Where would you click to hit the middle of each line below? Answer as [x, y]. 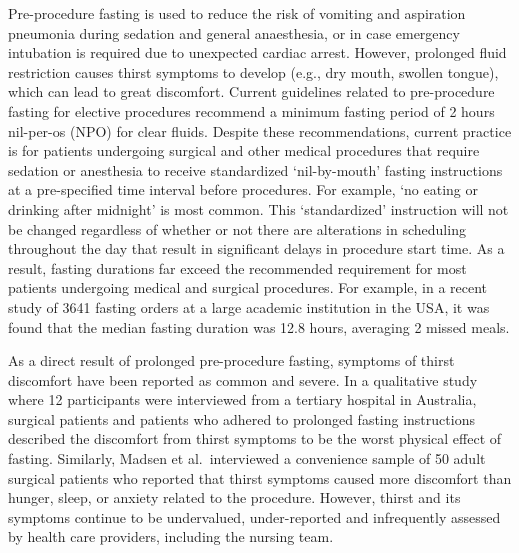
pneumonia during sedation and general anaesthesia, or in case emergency [234, 32]
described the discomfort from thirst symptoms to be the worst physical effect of [255, 438]
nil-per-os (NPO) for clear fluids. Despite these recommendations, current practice [260, 130]
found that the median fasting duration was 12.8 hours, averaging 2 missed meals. [259, 326]
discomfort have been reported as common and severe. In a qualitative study [243, 379]
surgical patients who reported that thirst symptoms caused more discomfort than [260, 477]
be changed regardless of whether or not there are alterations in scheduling [237, 228]
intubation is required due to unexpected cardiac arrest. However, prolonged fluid [257, 52]
